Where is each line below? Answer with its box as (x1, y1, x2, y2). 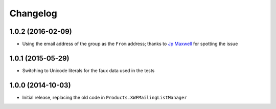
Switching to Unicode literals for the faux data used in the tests (22, 67, 155, 74)
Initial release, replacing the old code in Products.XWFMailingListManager (22, 94, 187, 100)
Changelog (9, 8, 57, 19)
